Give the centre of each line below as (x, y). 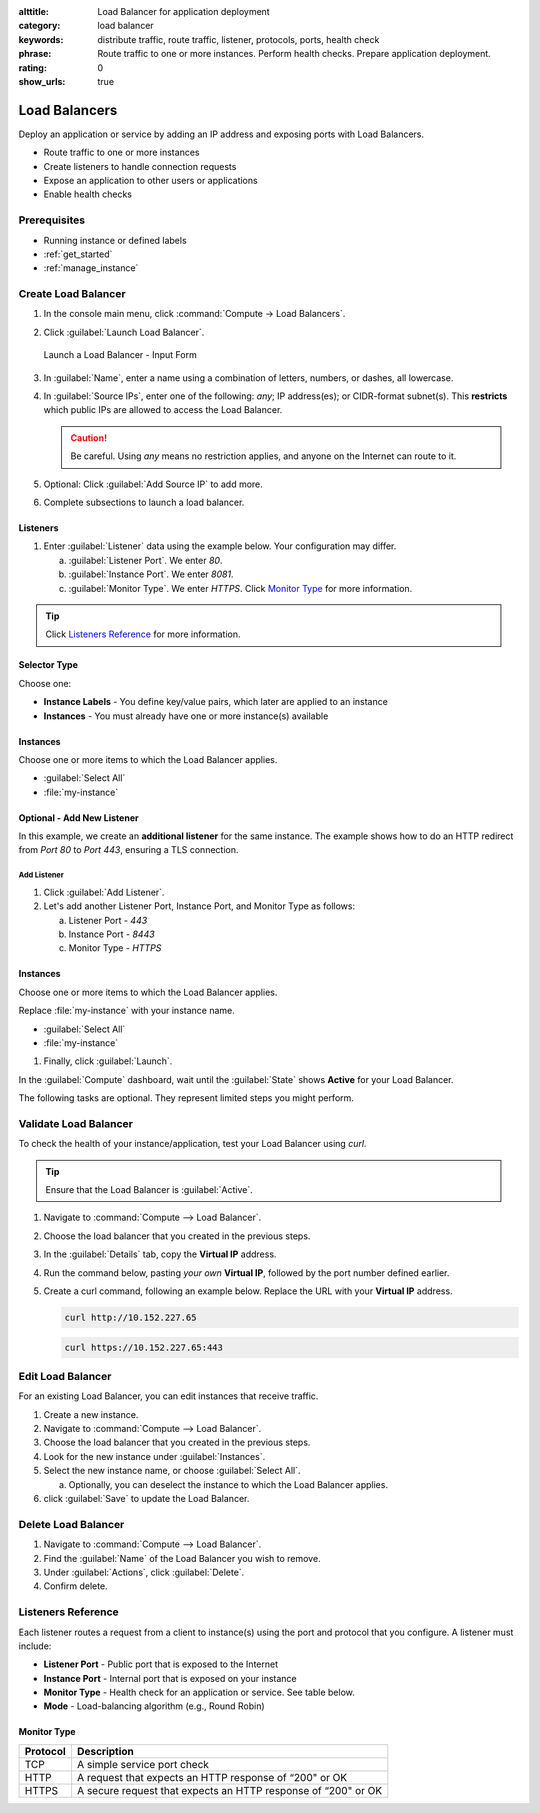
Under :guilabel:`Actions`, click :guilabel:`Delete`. (144, 1572)
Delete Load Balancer (71, 1524)
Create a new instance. (91, 1414)
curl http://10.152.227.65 (130, 1317)
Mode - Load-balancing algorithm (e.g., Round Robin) (154, 1706)
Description (105, 1751)
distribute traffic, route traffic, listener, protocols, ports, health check (238, 39)
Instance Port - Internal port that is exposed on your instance (170, 1678)
